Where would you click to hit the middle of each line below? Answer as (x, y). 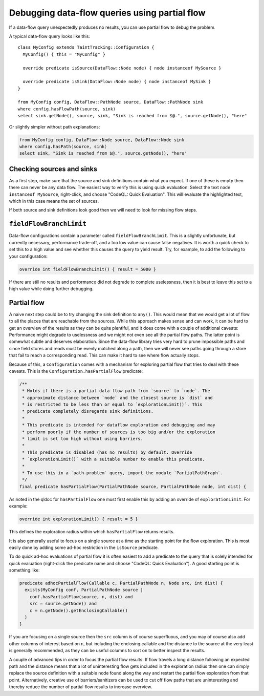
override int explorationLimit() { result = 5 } (79, 519)
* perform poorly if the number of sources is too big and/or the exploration (119, 432)
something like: (24, 570)
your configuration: (28, 256)
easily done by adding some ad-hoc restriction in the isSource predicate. (84, 548)
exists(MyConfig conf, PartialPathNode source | (84, 590)
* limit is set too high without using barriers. (83, 439)
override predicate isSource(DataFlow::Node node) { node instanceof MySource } (122, 68)
